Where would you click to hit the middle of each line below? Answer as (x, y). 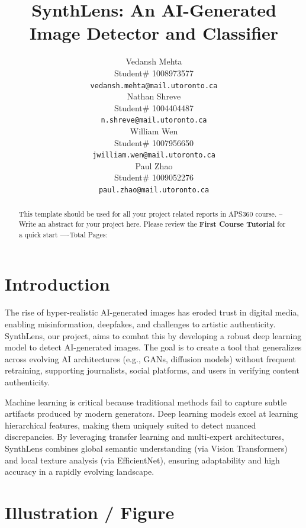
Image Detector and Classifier (154, 33)
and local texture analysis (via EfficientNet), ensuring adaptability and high (142, 460)
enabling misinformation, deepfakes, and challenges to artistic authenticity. (140, 323)
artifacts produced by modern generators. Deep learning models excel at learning (152, 413)
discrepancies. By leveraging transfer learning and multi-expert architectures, (144, 437)
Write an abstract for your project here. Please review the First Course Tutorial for (152, 224)
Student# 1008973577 (154, 73)
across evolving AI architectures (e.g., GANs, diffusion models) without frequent (150, 358)
